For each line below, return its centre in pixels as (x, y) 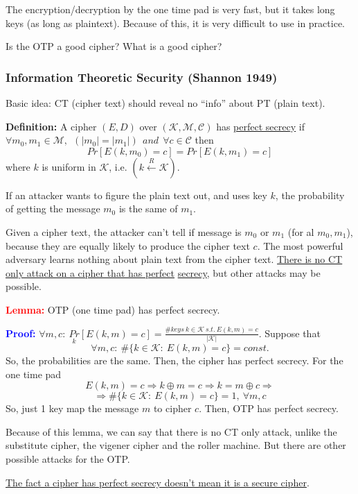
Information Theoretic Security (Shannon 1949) (142, 77)
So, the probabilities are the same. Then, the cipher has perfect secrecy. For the (174, 360)
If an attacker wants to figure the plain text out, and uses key (136, 195)
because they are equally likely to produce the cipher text (128, 245)
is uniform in (69, 166)
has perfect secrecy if (260, 126)
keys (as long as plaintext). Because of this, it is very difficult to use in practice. (175, 23)
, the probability (310, 195)
